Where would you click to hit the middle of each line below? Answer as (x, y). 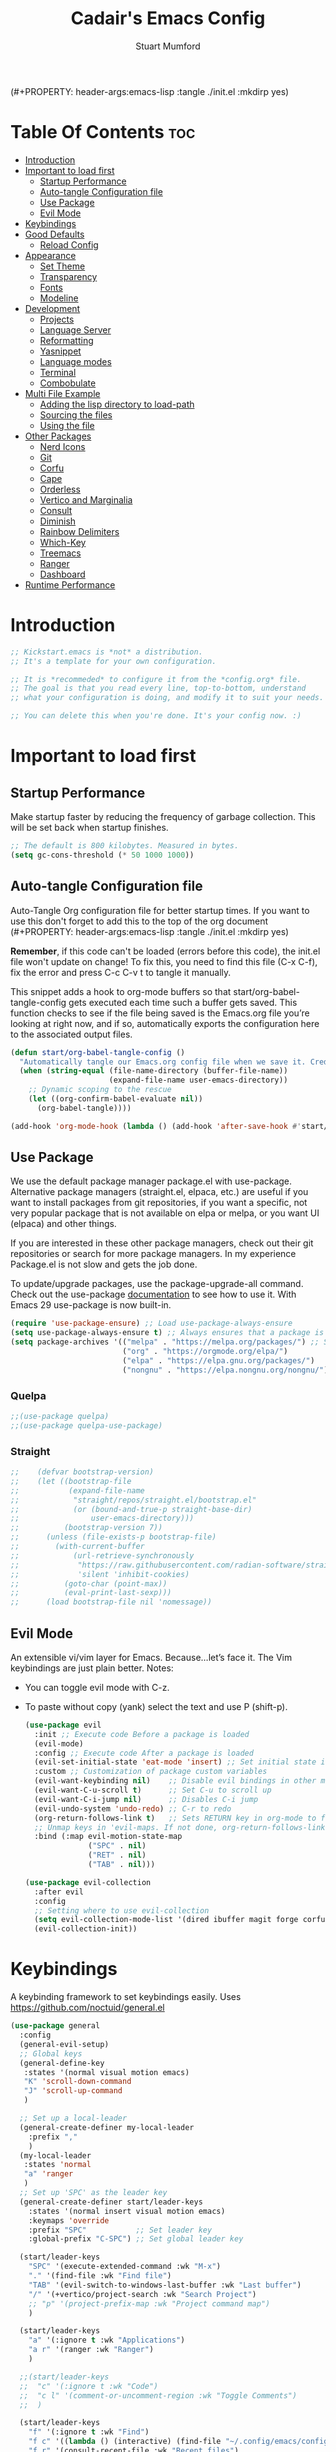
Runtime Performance (70, 584)
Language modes (75, 361)
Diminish (58, 521)
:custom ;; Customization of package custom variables (151, 1772)
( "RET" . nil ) (117, 1855)
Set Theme (62, 266)
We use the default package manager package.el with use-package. (151, 1181)
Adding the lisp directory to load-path (117, 404)
